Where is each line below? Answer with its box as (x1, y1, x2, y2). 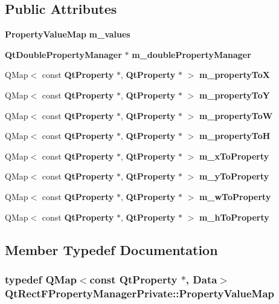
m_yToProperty (199, 170, 269, 183)
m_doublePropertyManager (132, 48, 251, 60)
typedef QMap (5, 271, 77, 286)
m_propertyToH (199, 129, 271, 142)
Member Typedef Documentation (5, 240, 218, 259)
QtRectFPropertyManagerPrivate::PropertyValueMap (5, 285, 275, 300)
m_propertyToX (199, 68, 270, 81)
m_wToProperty (199, 190, 271, 202)
